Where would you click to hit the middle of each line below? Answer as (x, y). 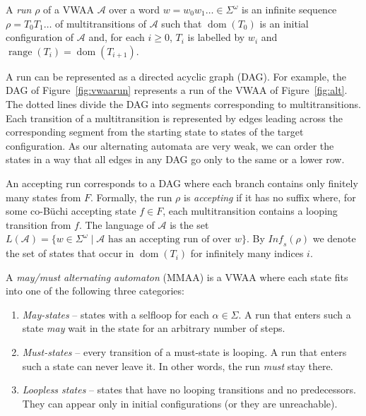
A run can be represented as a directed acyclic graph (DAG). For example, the (176, 76)
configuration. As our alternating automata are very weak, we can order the (170, 145)
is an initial (284, 23)
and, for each (117, 37)
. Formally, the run (131, 197)
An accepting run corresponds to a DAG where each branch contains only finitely (182, 183)
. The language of (117, 224)
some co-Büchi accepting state (71, 211)
